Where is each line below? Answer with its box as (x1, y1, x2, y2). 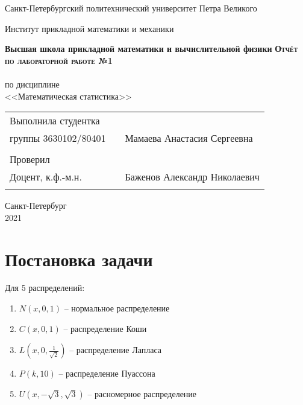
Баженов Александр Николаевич (125, 170, 260, 184)
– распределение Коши (63, 322, 147, 334)
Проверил (10, 152, 50, 167)
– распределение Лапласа (69, 343, 162, 356)
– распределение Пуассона (58, 367, 155, 380)
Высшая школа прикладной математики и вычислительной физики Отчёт (5, 42, 298, 55)
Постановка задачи (5, 246, 153, 271)
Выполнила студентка (10, 113, 100, 128)
